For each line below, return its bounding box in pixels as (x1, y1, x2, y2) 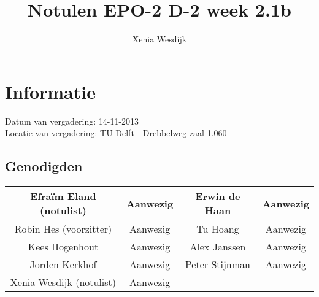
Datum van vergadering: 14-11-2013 (5, 114, 139, 127)
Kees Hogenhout (28, 239, 99, 254)
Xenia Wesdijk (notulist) (10, 275, 117, 290)
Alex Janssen (190, 239, 246, 254)
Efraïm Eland (30, 189, 96, 204)
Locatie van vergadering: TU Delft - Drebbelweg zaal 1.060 (5, 126, 227, 139)
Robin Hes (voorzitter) (14, 222, 112, 236)
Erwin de (195, 189, 240, 204)
